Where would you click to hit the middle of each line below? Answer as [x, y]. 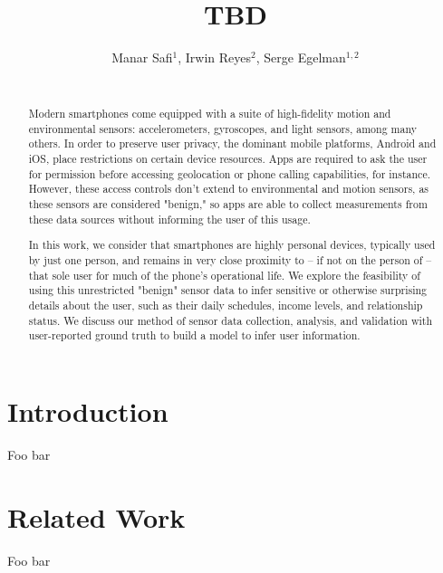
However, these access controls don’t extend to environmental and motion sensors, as [229, 189]
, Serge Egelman [301, 57]
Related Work [96, 516]
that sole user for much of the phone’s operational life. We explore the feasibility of [224, 275]
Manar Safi [142, 57]
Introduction [88, 411]
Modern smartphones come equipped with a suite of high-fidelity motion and [210, 114]
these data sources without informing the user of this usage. [169, 219]
